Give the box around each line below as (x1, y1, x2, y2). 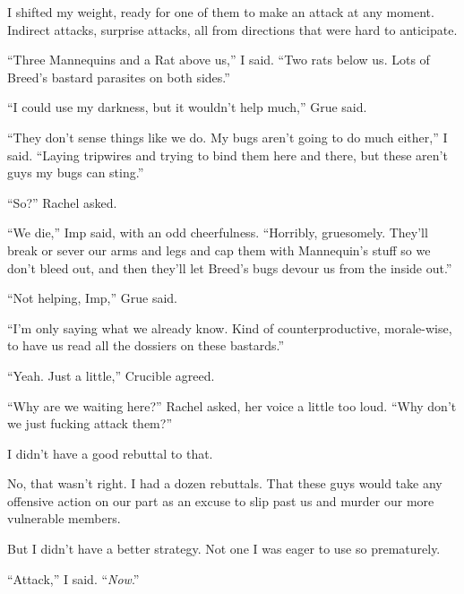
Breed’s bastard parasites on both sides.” (7, 67, 230, 86)
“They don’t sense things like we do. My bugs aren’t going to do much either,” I (7, 127, 448, 146)
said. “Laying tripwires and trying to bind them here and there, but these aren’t (7, 145, 448, 164)
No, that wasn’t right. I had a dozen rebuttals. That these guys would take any (7, 474, 443, 493)
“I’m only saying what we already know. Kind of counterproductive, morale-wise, (7, 318, 452, 337)
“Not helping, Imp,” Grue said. (7, 288, 178, 307)
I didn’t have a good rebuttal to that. (7, 443, 213, 462)
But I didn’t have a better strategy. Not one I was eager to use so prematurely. (7, 539, 441, 558)
